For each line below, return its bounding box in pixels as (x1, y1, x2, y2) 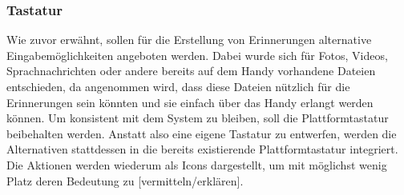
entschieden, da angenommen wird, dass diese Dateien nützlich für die (6, 78, 350, 94)
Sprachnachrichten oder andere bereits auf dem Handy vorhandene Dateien (6, 62, 376, 79)
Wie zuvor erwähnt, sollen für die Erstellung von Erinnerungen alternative (6, 31, 372, 48)
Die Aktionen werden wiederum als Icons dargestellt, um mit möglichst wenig (6, 156, 387, 173)
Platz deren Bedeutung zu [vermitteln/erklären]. (6, 172, 244, 189)
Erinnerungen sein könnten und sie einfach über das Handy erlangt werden (6, 94, 374, 110)
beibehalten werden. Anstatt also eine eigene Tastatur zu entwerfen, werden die (6, 125, 397, 141)
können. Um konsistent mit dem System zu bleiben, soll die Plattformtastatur (6, 109, 389, 126)
